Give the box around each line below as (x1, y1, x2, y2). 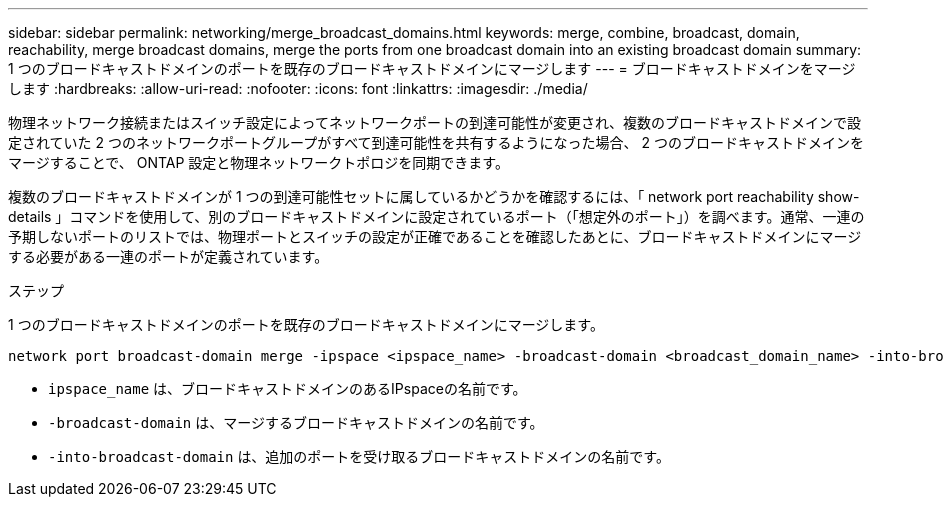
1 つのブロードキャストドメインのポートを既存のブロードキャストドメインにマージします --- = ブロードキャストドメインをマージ (8, 60, 856, 77)
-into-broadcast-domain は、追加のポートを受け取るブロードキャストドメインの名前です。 (48, 448, 670, 465)
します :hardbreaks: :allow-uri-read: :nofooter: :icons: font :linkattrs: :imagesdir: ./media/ (8, 80, 588, 97)
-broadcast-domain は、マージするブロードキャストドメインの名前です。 (48, 414, 544, 431)
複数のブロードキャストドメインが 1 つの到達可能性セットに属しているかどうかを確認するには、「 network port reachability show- (8, 188, 860, 205)
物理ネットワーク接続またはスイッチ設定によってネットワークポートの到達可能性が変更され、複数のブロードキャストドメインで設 (8, 114, 862, 131)
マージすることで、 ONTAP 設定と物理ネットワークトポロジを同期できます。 (8, 154, 509, 171)
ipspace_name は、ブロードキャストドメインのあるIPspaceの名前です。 (48, 380, 527, 397)
